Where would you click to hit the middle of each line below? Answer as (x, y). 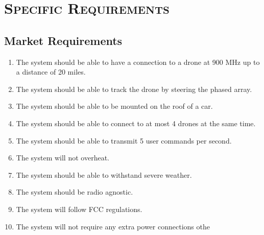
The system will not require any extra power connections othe (113, 226)
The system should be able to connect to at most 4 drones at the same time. (136, 123)
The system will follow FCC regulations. (79, 209)
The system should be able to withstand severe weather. (104, 174)
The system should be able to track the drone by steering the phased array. (134, 89)
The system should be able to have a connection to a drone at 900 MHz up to (138, 62)
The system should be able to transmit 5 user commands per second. (124, 140)
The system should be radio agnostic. (75, 192)
